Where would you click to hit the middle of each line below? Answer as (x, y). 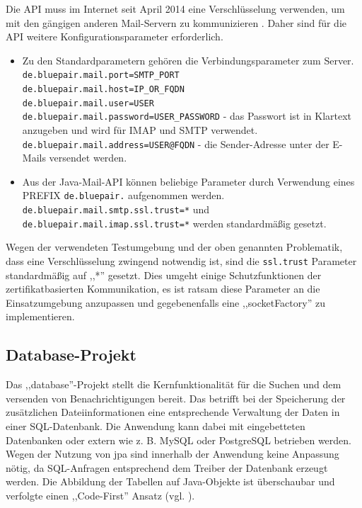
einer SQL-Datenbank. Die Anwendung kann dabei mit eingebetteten (156, 426)
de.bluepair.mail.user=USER (88, 103)
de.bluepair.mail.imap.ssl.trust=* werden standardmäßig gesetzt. (174, 223)
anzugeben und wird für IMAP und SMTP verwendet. (140, 130)
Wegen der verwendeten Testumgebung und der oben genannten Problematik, (174, 247)
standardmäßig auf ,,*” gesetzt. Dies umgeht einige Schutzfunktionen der (164, 275)
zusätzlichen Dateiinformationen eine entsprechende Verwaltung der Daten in (173, 412)
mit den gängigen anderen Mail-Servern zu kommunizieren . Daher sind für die (176, 22)
